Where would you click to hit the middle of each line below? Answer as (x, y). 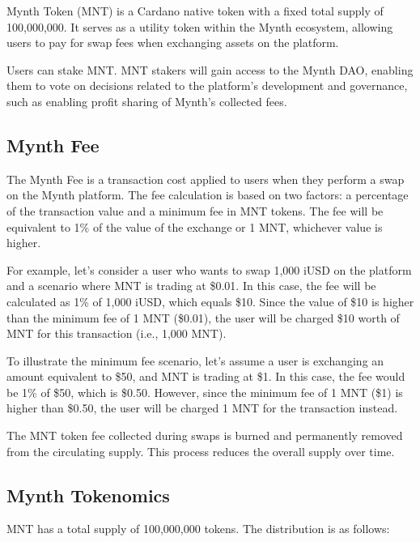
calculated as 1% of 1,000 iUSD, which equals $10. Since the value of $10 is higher (210, 301)
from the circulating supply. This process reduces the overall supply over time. (201, 451)
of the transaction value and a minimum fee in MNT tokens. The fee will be (195, 210)
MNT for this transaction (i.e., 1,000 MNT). (117, 333)
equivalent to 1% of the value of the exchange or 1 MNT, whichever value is (195, 226)
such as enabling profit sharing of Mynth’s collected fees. (147, 101)
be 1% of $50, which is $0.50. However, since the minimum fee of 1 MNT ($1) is (205, 392)
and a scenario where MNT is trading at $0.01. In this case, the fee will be (191, 286)
